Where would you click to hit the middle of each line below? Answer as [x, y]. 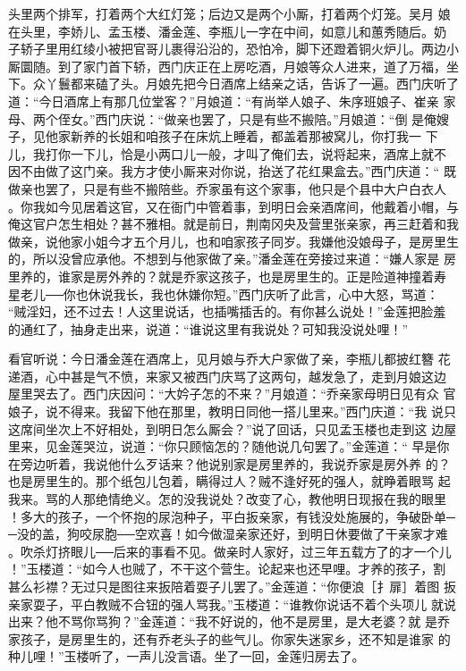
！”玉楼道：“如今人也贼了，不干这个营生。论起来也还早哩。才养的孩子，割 [227, 569]
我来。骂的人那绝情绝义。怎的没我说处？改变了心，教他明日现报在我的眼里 [227, 499]
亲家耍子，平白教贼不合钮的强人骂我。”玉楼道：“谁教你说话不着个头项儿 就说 [232, 604]
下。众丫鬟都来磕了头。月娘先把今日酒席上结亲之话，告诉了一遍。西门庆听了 [233, 84]
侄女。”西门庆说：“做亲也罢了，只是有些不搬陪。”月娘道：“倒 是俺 [247, 118]
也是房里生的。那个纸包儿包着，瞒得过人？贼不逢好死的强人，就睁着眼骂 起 [229, 481]
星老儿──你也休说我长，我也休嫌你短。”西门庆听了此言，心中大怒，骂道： [224, 294]
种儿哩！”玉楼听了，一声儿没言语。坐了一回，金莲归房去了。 [186, 656]
